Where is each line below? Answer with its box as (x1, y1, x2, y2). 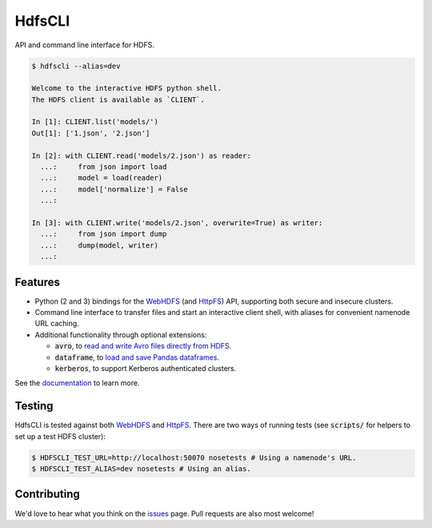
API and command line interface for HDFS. (14, 40, 155, 50)
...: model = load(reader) (40, 173, 163, 183)
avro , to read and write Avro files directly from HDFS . (54, 341, 232, 351)
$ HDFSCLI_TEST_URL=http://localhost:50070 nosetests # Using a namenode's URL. (31, 453, 357, 462)
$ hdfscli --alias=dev (31, 61, 121, 71)
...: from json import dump (40, 229, 167, 239)
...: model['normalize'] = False (40, 184, 188, 194)
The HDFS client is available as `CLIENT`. (31, 95, 206, 104)
